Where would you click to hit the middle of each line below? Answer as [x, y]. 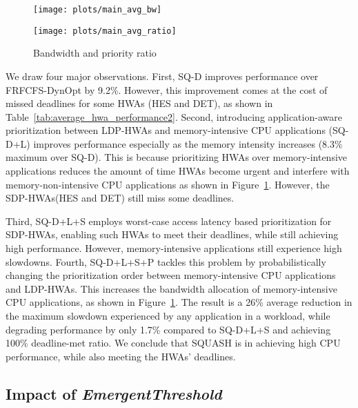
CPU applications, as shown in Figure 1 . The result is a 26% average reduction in [179, 302]
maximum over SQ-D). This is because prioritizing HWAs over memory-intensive [177, 157]
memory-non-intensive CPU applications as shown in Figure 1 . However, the [168, 184]
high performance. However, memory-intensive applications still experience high [174, 248]
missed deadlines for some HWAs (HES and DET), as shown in [139, 103]
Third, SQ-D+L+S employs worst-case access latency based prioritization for [169, 221]
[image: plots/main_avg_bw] [98, 10]
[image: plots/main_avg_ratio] [105, 31]
